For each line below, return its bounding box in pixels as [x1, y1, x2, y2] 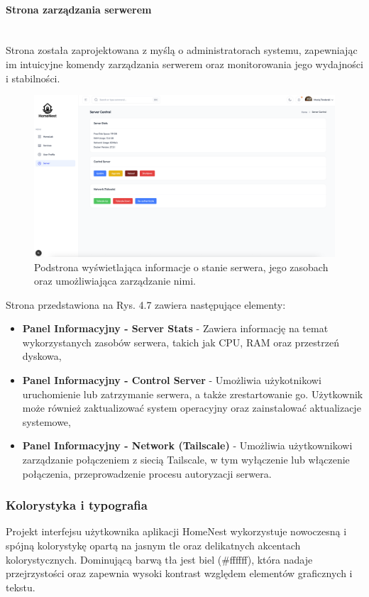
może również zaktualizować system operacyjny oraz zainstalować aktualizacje [22, 400, 361, 415]
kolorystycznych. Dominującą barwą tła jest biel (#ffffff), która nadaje [6, 552, 313, 566]
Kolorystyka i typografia [6, 496, 148, 514]
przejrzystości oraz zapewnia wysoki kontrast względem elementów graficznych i [6, 566, 353, 581]
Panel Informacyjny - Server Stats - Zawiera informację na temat [22, 321, 329, 336]
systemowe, [22, 414, 71, 429]
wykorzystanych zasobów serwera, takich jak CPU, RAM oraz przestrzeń [22, 334, 339, 349]
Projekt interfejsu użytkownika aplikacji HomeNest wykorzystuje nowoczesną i [6, 524, 347, 539]
